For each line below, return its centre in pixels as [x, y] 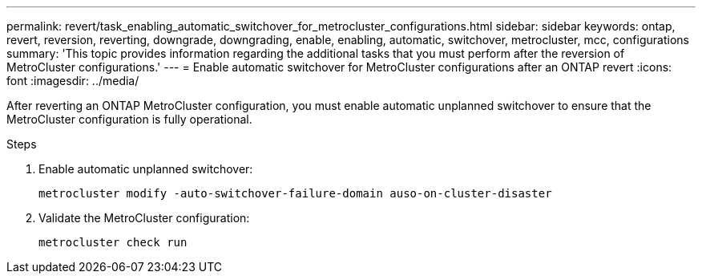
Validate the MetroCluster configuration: [144, 218]
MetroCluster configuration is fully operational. [129, 119]
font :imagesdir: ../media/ [73, 81]
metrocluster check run [113, 242]
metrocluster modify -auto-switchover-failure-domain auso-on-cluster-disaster [295, 193]
